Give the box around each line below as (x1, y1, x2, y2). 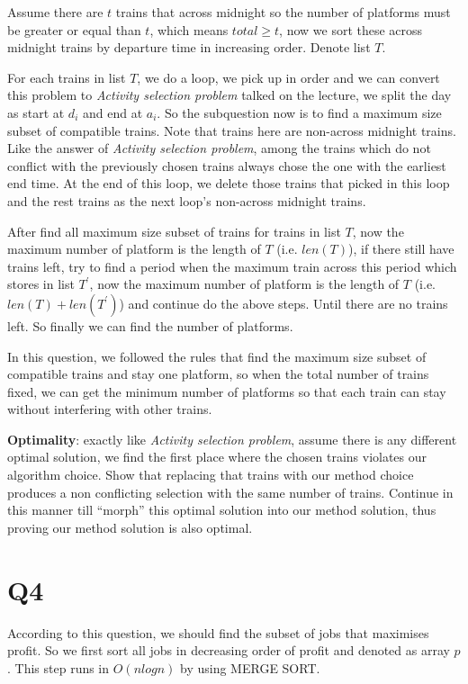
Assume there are (7, 3, 103, 21)
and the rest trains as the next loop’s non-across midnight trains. (7, 191, 366, 210)
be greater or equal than (7, 20, 141, 39)
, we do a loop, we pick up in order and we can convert (137, 67, 440, 86)
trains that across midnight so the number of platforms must (115, 3, 451, 21)
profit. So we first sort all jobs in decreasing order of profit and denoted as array (7, 641, 450, 660)
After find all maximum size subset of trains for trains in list (7, 221, 341, 240)
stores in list (7, 274, 75, 293)
